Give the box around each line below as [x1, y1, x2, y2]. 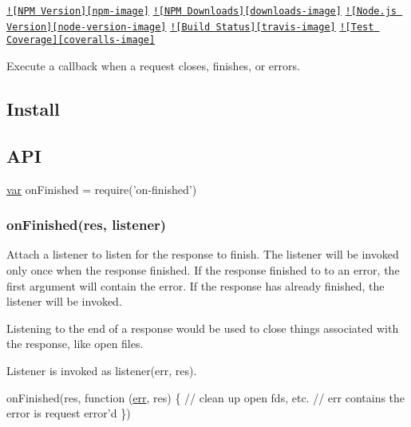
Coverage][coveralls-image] [6, 34, 156, 46]
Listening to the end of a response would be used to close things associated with [6, 319, 399, 336]
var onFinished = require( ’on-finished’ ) [6, 180, 197, 197]
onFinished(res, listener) [6, 215, 167, 235]
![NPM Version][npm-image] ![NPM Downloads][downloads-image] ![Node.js [6, 6, 397, 17]
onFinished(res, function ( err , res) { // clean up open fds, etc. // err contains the [6, 389, 405, 405]
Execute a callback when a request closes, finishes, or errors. [6, 57, 300, 73]
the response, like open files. [6, 335, 144, 352]
